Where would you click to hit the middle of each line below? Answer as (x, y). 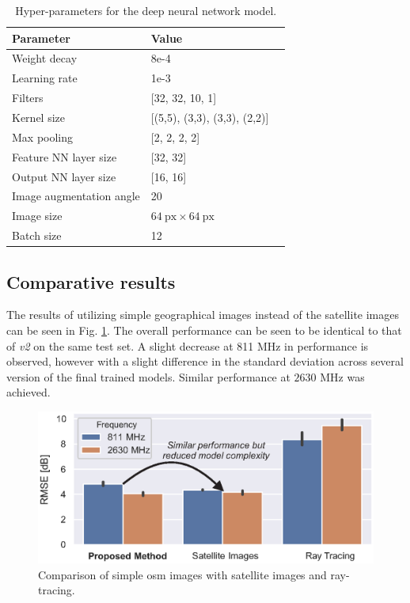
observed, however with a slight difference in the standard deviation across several (205, 361)
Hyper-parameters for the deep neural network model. (146, 10)
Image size (37, 216)
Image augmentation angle (76, 196)
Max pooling (43, 137)
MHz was (342, 376)
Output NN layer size (64, 176)
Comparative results (91, 281)
